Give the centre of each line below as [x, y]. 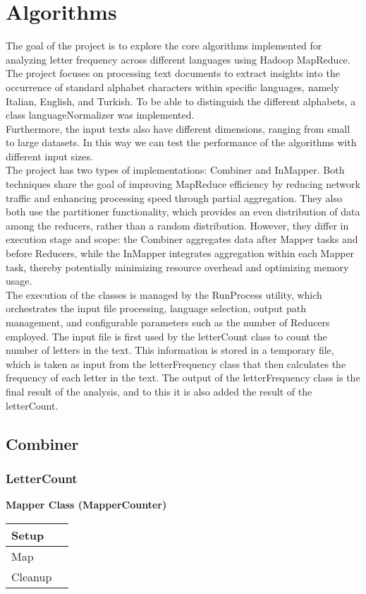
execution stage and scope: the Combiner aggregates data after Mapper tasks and [182, 239]
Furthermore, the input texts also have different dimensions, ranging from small [178, 128]
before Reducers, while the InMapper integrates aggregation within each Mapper [180, 253]
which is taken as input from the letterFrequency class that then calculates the [176, 363]
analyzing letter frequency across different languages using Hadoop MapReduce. [178, 59]
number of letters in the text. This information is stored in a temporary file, [170, 350]
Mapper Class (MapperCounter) [86, 505]
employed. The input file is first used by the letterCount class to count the [166, 336]
